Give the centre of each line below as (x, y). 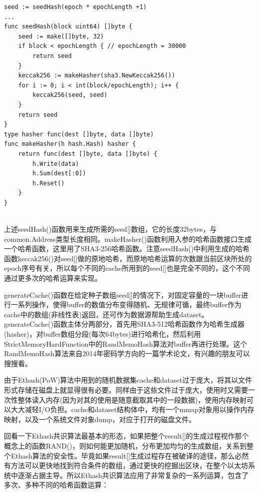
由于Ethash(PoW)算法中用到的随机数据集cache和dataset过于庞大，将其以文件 (128, 380)
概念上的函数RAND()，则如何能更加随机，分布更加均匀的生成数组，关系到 (125, 445)
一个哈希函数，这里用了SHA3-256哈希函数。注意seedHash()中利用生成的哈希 (127, 248)
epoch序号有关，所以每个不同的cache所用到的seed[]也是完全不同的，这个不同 (127, 268)
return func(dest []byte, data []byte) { (88, 154)
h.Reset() (49, 183)
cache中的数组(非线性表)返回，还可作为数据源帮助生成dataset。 (106, 314)
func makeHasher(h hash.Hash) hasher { (70, 144)
